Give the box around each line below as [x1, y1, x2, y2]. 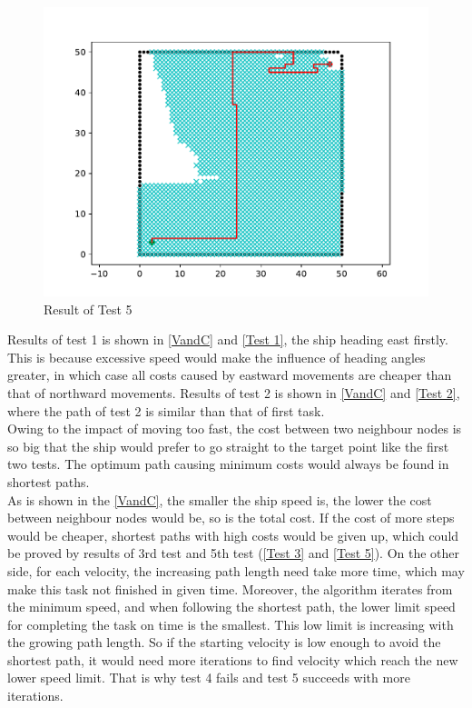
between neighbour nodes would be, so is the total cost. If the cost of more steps [7, 508, 455, 527]
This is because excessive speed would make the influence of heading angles [7, 347, 426, 366]
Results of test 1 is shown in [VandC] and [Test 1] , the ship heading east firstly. [7, 330, 448, 349]
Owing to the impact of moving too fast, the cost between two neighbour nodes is [7, 419, 462, 438]
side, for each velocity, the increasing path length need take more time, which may [7, 561, 465, 580]
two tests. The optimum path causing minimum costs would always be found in [7, 454, 449, 474]
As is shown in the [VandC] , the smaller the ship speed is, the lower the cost [7, 490, 432, 509]
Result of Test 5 [44, 299, 133, 318]
